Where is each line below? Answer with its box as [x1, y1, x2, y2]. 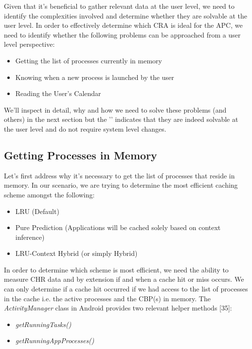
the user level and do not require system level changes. [4, 123, 166, 134]
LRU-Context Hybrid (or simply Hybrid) [15, 248, 138, 258]
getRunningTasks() [15, 319, 72, 329]
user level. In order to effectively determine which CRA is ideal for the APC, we [4, 20, 243, 30]
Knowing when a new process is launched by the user [15, 72, 174, 82]
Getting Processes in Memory [4, 147, 157, 162]
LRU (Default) [15, 206, 59, 216]
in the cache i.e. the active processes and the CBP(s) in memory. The [4, 293, 211, 303]
